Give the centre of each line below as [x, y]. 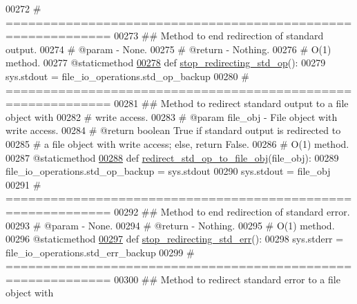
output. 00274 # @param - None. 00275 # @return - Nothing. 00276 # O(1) [168, 49]
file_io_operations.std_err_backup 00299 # [100, 252]
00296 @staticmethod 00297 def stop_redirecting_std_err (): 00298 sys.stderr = [175, 239]
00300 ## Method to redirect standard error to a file [227, 279]
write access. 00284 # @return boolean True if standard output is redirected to [173, 130]
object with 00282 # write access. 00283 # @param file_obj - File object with [172, 116]
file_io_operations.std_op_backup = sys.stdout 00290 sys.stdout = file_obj [168, 171]
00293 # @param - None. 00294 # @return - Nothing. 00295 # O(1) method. [170, 225]
